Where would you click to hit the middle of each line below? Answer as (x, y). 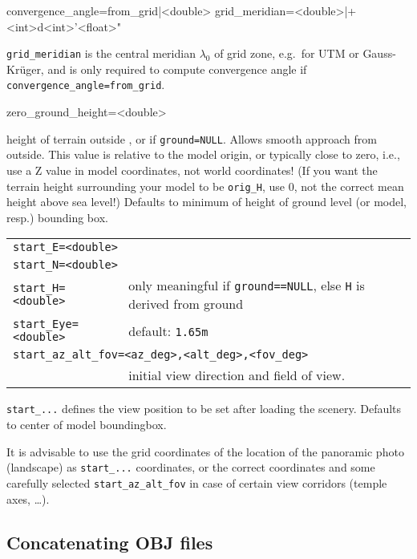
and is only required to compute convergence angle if (177, 69)
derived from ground (186, 304)
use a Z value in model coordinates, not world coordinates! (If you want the (192, 170)
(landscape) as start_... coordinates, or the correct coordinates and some (191, 467)
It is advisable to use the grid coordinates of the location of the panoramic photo (205, 451)
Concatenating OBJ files (110, 542)
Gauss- (379, 53)
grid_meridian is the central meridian (101, 53)
